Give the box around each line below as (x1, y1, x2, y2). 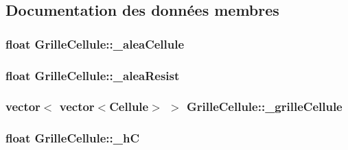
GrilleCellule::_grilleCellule (186, 98, 343, 115)
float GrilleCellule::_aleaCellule (5, 35, 185, 52)
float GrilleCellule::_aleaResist (5, 66, 180, 84)
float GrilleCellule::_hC (5, 129, 140, 147)
